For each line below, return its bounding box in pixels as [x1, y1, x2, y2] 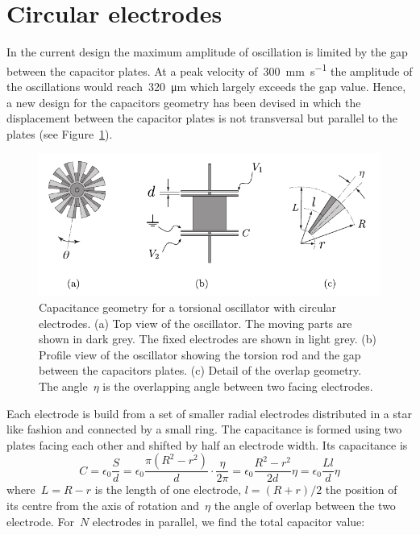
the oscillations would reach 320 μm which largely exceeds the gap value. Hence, [6, 77, 406, 94]
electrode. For [6, 512, 74, 529]
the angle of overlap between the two [214, 496, 396, 513]
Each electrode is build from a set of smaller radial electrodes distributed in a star [6, 404, 412, 421]
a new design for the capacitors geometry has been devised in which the [6, 93, 361, 110]
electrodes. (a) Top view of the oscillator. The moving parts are [39, 314, 352, 331]
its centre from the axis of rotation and [6, 496, 200, 513]
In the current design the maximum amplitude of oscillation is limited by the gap [6, 44, 408, 60]
